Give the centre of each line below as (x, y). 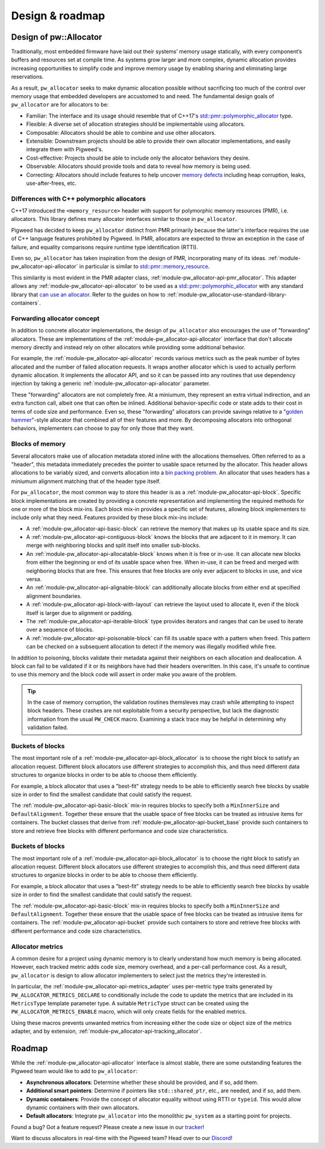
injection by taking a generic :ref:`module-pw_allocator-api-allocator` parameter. (111, 384)
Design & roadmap (58, 16)
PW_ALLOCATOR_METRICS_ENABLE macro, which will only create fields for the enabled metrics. (129, 1012)
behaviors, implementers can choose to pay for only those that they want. (103, 428)
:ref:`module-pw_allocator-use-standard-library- (227, 294)
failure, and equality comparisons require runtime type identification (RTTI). (105, 247)
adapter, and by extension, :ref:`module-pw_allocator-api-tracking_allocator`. (107, 1031)
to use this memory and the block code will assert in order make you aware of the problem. (124, 674)
